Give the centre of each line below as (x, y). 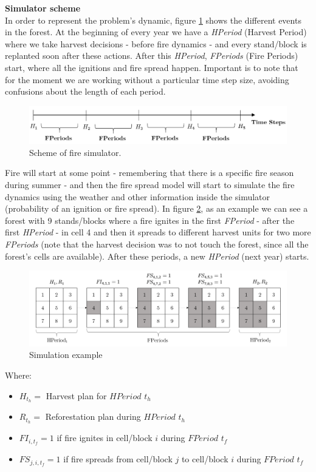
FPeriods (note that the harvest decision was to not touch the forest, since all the (157, 244)
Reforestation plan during (93, 416)
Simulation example (66, 355)
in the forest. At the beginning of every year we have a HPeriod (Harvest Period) (156, 32)
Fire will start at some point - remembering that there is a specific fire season (149, 173)
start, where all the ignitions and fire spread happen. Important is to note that (152, 67)
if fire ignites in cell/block (105, 438)
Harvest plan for (76, 395)
